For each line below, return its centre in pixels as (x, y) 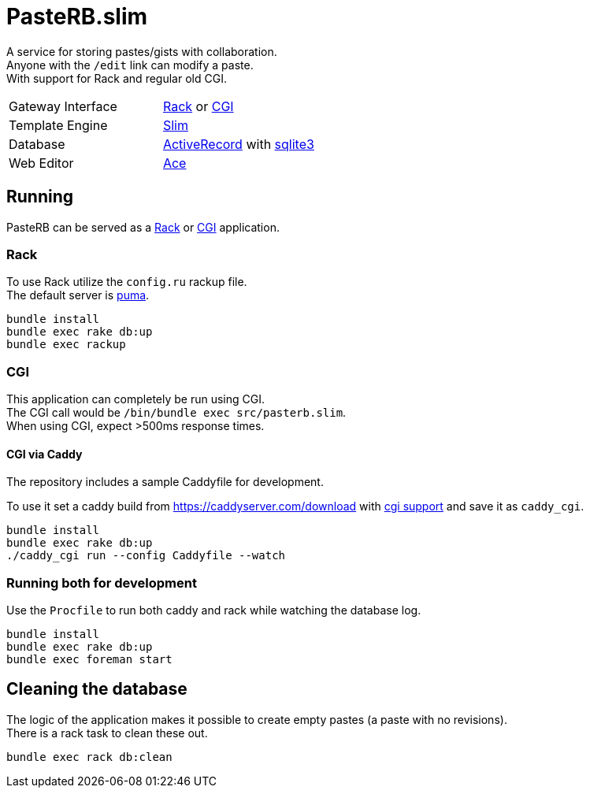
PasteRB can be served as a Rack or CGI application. (143, 227)
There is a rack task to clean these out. (107, 733)
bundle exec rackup (66, 345)
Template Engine (58, 125)
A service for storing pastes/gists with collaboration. (142, 51)
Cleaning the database (97, 689)
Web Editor (41, 163)
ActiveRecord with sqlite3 (238, 144)
